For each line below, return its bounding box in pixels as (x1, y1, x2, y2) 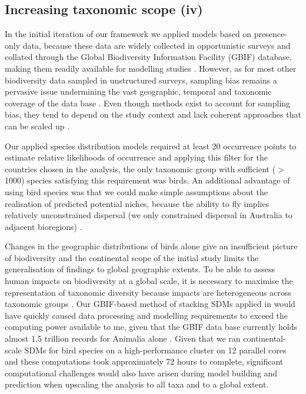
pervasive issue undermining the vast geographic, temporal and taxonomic (5, 85, 272, 98)
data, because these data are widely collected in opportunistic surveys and (22, 39, 291, 51)
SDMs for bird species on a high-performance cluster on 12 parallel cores (24, 343, 287, 356)
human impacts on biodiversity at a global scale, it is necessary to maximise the (5, 275, 293, 287)
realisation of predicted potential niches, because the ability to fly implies (5, 197, 270, 209)
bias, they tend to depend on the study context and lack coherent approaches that (5, 108, 301, 121)
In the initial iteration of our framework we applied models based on (5, 28, 252, 40)
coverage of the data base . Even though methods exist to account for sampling (5, 96, 291, 109)
